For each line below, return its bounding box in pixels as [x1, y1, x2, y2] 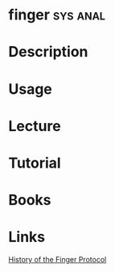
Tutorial [8, 154, 62, 172]
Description [8, 43, 88, 62]
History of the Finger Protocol [8, 255, 107, 265]
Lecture [8, 117, 62, 135]
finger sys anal [8, 6, 106, 24]
